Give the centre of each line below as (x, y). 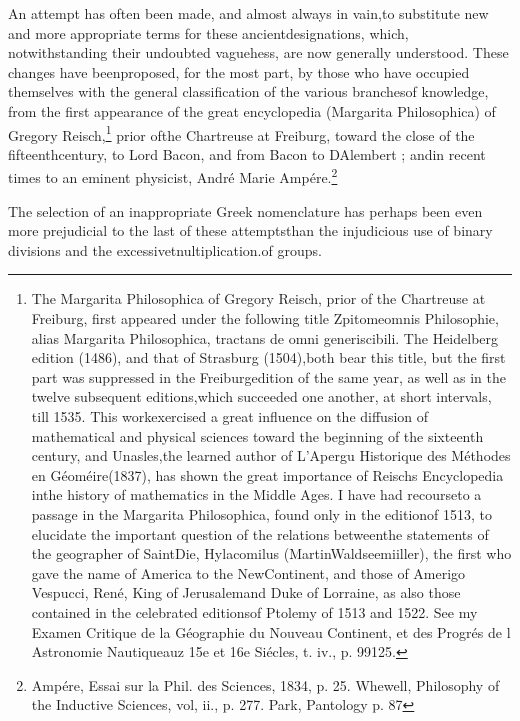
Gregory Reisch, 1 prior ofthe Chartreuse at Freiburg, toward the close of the (241, 133)
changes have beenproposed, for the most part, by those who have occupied (239, 71)
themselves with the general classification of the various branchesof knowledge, (248, 91)
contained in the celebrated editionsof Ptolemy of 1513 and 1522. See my (254, 611)
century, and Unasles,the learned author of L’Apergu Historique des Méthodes (271, 455)
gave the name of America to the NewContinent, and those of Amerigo (248, 572)
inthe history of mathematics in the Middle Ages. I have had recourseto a (256, 494)
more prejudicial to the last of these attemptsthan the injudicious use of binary (250, 230)
